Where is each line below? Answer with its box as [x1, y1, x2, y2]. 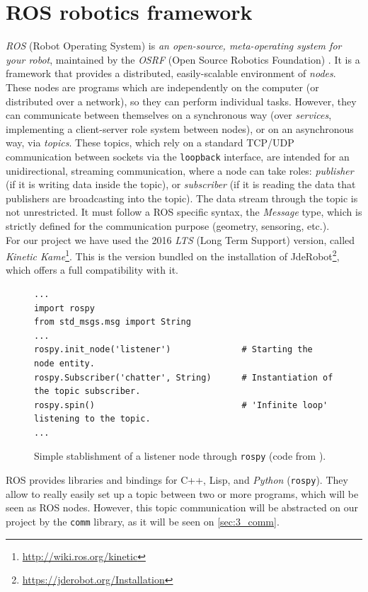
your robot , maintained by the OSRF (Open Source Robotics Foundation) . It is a [6, 52, 360, 66]
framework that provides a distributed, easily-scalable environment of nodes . [6, 66, 336, 81]
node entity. [34, 358, 95, 368]
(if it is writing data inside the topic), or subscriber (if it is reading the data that [6, 177, 356, 192]
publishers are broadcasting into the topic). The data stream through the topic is [6, 190, 358, 205]
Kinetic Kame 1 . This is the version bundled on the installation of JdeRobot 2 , [6, 247, 340, 263]
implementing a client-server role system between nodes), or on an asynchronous [6, 121, 354, 136]
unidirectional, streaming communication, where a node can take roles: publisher [6, 163, 354, 178]
